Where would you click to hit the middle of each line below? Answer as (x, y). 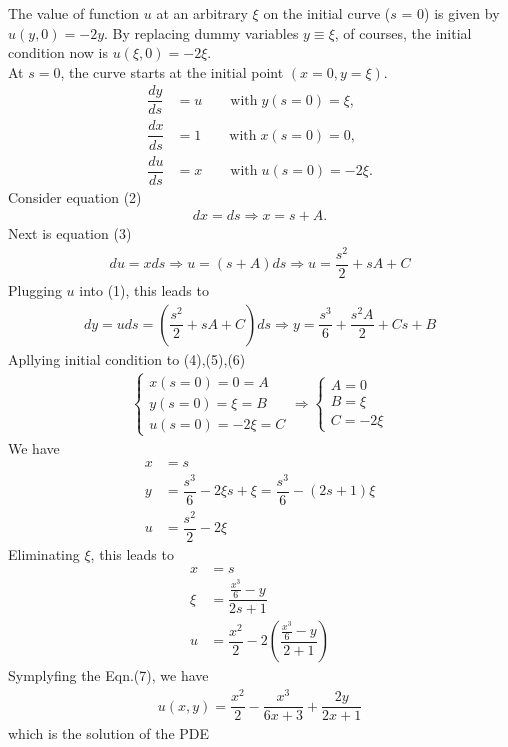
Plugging (35, 290)
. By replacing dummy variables (201, 32)
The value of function (74, 13)
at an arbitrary (202, 13)
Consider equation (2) (75, 196)
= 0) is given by (450, 13)
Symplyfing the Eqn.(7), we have (108, 675)
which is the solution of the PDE (109, 733)
